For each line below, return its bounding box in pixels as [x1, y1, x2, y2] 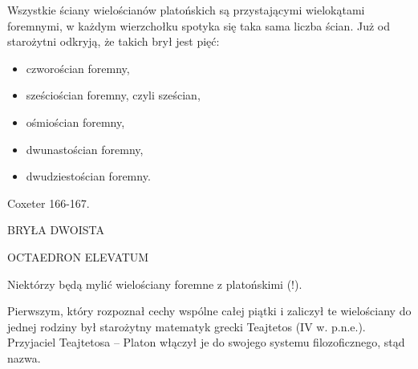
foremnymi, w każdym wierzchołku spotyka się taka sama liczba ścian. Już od [7, 17, 390, 34]
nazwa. [7, 349, 41, 366]
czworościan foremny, [26, 59, 130, 76]
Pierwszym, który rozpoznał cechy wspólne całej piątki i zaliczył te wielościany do [7, 302, 412, 319]
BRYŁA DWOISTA [7, 221, 104, 238]
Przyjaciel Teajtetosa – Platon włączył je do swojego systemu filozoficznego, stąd [7, 334, 405, 351]
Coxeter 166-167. [7, 194, 90, 211]
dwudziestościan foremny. [26, 168, 151, 184]
